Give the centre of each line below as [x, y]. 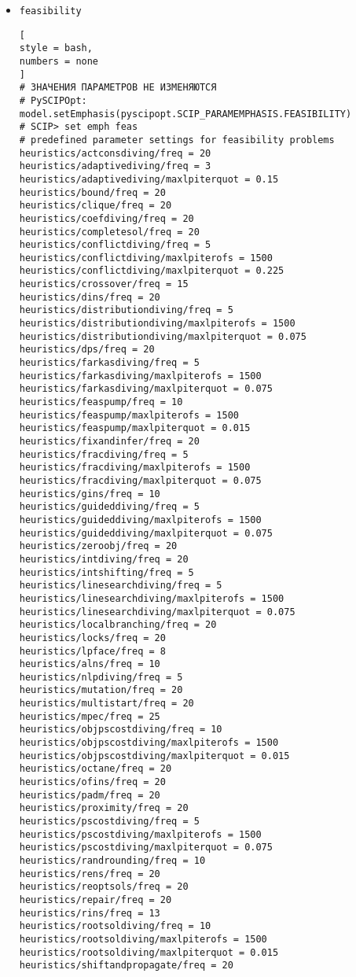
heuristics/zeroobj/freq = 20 [98, 546]
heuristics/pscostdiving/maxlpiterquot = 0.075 [146, 848]
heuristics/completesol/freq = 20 [109, 232]
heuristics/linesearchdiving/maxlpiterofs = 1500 [152, 598]
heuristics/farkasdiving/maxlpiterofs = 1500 [140, 376]
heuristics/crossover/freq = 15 [104, 284]
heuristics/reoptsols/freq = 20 [104, 887]
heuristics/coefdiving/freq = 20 [106, 218]
